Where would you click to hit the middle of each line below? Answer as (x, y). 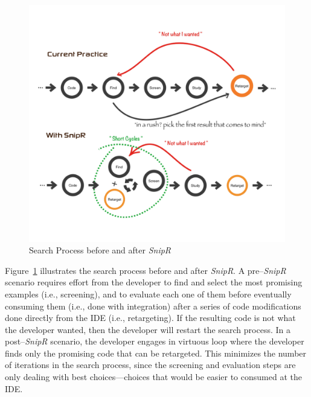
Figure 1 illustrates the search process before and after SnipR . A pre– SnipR (146, 270)
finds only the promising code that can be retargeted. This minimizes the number (156, 353)
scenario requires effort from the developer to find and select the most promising (154, 282)
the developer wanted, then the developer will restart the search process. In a (148, 329)
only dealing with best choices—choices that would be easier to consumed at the (153, 377)
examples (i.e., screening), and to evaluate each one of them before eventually (148, 294)
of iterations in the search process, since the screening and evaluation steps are (150, 365)
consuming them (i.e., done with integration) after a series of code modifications (153, 306)
